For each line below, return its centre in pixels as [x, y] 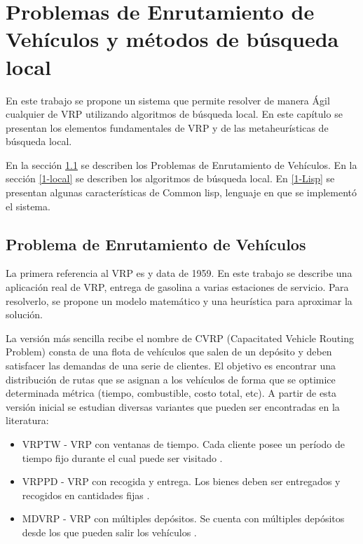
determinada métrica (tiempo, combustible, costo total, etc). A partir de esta [171, 393]
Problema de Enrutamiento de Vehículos [156, 244]
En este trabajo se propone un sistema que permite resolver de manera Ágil [168, 100]
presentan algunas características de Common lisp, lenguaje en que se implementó [181, 192]
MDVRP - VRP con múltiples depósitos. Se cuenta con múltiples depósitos [183, 518]
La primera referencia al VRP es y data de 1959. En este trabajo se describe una [179, 273]
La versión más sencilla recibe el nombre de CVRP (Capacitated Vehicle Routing [180, 338]
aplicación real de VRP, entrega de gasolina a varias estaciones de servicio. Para [177, 287]
